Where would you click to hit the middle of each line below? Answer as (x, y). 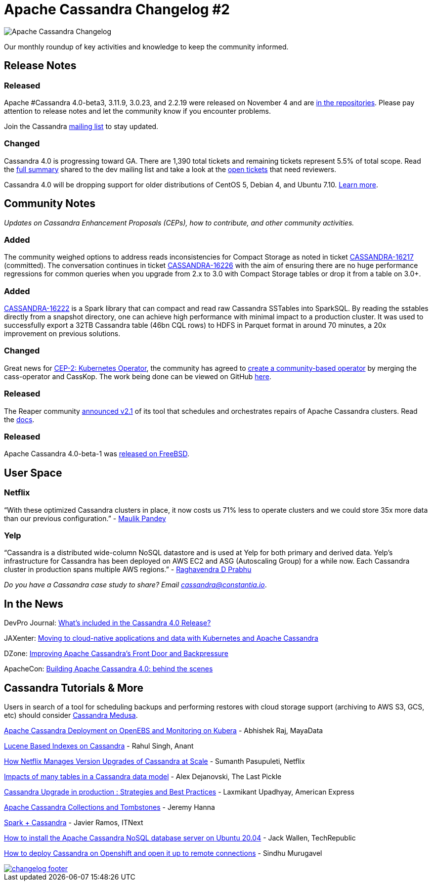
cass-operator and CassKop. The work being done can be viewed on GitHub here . (138, 376)
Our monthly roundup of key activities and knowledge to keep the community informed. (146, 46)
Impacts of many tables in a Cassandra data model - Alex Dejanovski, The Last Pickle (143, 776)
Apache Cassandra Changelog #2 (117, 9)
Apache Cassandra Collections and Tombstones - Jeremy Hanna (109, 807)
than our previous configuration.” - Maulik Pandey (85, 518)
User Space (33, 473)
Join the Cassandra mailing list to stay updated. (81, 126)
